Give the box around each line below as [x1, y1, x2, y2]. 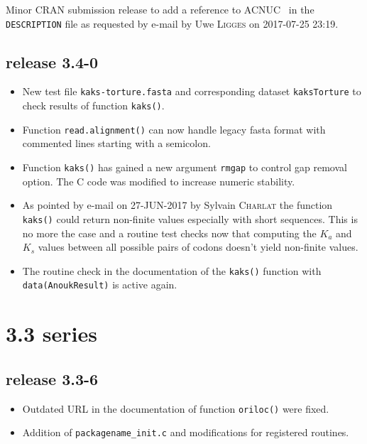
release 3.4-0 [6, 50, 99, 72]
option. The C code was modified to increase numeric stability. [22, 173, 295, 188]
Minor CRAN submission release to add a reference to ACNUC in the [6, 2, 314, 16]
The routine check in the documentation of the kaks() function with [22, 263, 322, 278]
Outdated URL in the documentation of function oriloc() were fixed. [22, 401, 329, 416]
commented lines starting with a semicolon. [22, 136, 211, 151]
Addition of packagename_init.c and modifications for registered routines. [22, 425, 349, 440]
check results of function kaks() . [22, 98, 165, 113]
